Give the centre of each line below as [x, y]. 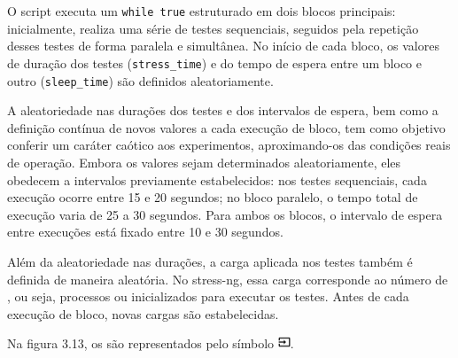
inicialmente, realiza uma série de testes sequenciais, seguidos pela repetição [213, 28]
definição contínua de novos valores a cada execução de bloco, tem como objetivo [226, 127]
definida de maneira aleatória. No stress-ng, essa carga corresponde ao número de [228, 279]
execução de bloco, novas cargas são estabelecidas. [143, 313]
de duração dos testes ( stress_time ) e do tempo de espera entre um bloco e [215, 62]
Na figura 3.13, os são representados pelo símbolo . [151, 343]
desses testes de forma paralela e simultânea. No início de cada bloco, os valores [223, 46]
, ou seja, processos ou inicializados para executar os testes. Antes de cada [208, 296]
